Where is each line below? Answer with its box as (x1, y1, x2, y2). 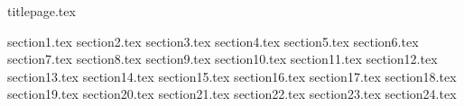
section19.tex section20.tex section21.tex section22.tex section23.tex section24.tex (7, 84, 457, 103)
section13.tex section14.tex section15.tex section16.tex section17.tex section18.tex (7, 66, 457, 85)
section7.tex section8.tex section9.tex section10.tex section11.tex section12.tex (7, 49, 438, 68)
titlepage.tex (7, 2, 76, 20)
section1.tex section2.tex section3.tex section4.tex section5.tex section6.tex (7, 31, 419, 50)
